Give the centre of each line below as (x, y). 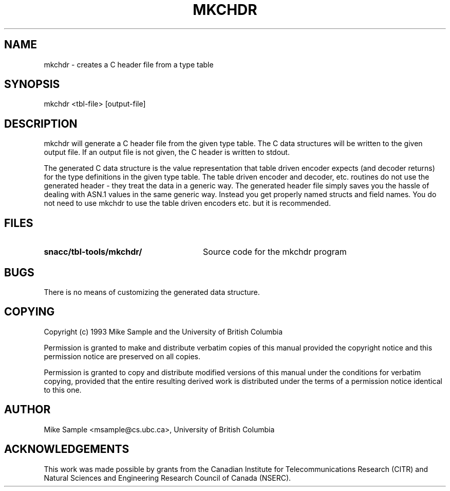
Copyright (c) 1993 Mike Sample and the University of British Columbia (163, 331)
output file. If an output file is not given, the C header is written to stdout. (167, 152)
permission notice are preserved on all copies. (122, 356)
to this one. (63, 390)
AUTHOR (27, 410)
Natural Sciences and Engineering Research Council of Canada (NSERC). (167, 478)
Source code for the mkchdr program (275, 252)
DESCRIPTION (41, 124)
